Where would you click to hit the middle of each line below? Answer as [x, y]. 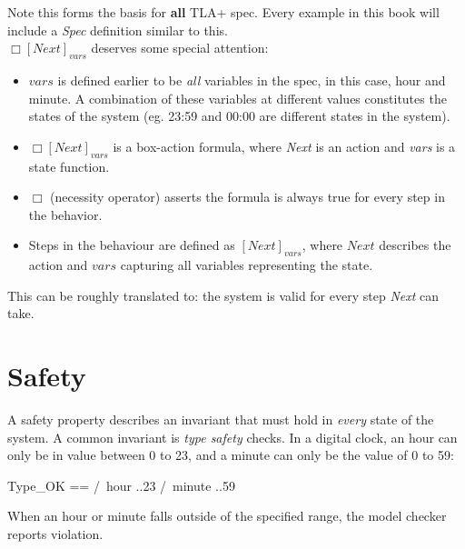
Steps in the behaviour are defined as [132, 245]
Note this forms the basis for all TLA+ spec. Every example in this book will [223, 12]
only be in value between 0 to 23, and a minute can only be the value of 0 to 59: [231, 455]
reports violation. [55, 534]
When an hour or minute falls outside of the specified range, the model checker [227, 516]
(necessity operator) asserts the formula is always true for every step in [247, 197]
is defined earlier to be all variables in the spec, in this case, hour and [252, 80]
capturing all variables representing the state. [247, 265]
